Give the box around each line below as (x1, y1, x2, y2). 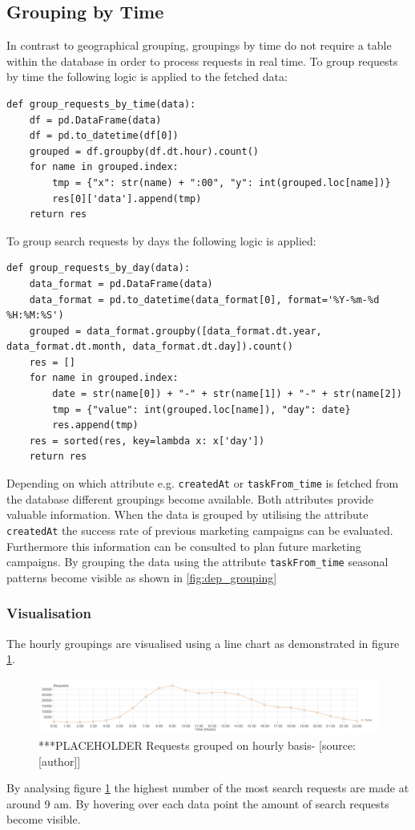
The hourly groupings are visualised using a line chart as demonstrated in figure (6, 634, 400, 651)
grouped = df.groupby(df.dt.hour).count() (29, 145, 259, 157)
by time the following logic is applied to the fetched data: (6, 68, 288, 85)
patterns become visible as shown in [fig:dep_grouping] (6, 569, 277, 585)
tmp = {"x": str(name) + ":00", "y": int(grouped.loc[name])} (52, 176, 391, 188)
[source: (319, 736, 357, 753)
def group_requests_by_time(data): (6, 98, 196, 110)
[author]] (38, 752, 81, 769)
